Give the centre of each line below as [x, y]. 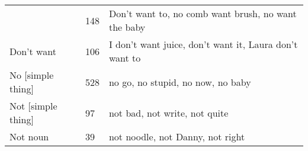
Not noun [29, 136]
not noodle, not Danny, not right [177, 136]
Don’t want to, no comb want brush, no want [203, 13]
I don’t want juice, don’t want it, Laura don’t [203, 44]
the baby [127, 27]
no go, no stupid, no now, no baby [180, 82]
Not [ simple [33, 106]
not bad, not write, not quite [169, 113]
